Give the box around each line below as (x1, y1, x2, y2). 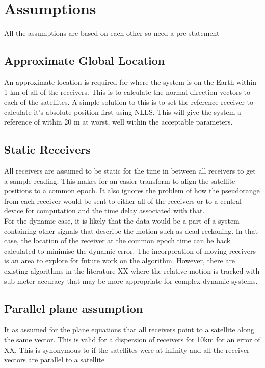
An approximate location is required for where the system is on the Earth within (4, 76, 257, 87)
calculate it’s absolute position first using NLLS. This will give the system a (4, 106, 241, 117)
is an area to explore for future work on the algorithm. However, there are (4, 255, 235, 266)
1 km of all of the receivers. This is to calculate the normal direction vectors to (4, 86, 251, 97)
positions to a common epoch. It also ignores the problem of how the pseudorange (4, 185, 260, 196)
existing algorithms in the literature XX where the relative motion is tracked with (4, 265, 260, 276)
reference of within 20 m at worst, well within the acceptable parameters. (4, 116, 233, 127)
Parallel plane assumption (4, 300, 143, 316)
